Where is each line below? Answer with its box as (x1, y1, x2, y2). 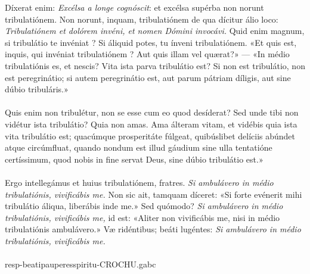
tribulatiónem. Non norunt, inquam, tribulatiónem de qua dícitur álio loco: (5, 13, 278, 25)
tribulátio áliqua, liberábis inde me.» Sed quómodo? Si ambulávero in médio (5, 200, 283, 212)
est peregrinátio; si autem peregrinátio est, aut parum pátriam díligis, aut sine (5, 71, 291, 83)
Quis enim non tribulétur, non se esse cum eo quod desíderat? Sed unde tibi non (5, 106, 299, 119)
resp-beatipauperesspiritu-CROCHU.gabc (5, 258, 156, 270)
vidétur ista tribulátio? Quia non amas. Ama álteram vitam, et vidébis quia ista (5, 117, 297, 130)
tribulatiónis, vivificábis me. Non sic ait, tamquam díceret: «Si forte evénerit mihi (5, 188, 302, 200)
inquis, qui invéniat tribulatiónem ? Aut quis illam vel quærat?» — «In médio (5, 48, 290, 60)
